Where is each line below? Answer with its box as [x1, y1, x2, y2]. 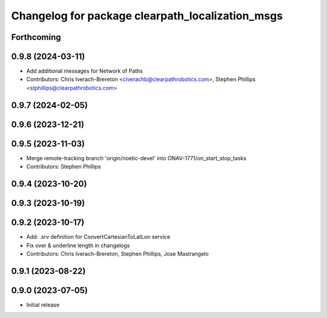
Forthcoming [11, 32, 61, 42]
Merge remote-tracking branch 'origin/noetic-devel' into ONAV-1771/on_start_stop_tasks [26, 154, 246, 161]
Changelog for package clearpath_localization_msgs [11, 9, 283, 22]
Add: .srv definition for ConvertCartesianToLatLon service [26, 233, 171, 241]
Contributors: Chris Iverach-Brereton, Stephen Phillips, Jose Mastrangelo [26, 250, 209, 257]
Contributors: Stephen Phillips [26, 163, 101, 170]
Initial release [26, 301, 60, 308]
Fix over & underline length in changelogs [26, 242, 130, 249]
